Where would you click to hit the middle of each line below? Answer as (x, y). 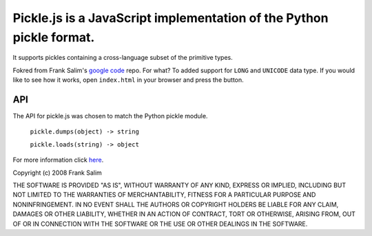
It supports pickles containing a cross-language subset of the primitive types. (123, 58)
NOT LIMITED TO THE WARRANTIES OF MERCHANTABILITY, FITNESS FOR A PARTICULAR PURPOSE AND (164, 195)
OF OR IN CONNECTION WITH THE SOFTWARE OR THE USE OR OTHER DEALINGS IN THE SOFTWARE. (160, 224)
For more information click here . (58, 160)
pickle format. (54, 37)
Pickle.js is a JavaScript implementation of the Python (170, 18)
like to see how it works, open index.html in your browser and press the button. (128, 80)
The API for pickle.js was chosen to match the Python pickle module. (110, 116)
